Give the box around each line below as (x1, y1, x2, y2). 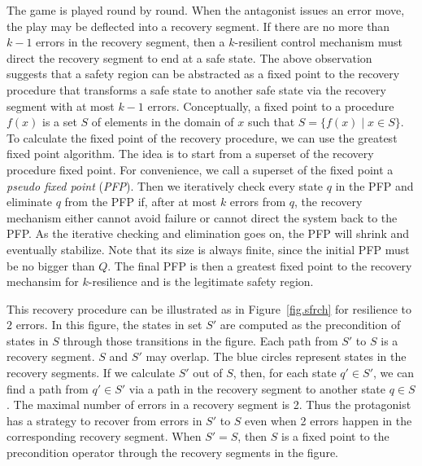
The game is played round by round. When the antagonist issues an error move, (7, 2, 405, 18)
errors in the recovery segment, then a (36, 33, 225, 51)
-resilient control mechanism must (234, 33, 402, 51)
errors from (229, 193, 286, 210)
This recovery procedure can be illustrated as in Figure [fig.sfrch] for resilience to (7, 300, 411, 317)
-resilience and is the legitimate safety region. (88, 273, 314, 290)
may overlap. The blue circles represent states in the (146, 348, 407, 365)
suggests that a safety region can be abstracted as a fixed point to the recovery (7, 65, 400, 82)
